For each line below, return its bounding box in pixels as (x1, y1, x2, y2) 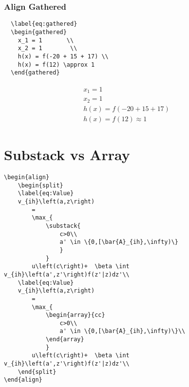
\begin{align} (4, 174, 50, 181)
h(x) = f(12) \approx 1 (18, 61, 95, 68)
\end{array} (45, 336, 84, 343)
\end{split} (18, 368, 57, 375)
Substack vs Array (4, 145, 130, 165)
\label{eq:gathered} (11, 20, 77, 28)
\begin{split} (18, 182, 63, 189)
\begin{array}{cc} (45, 312, 105, 319)
